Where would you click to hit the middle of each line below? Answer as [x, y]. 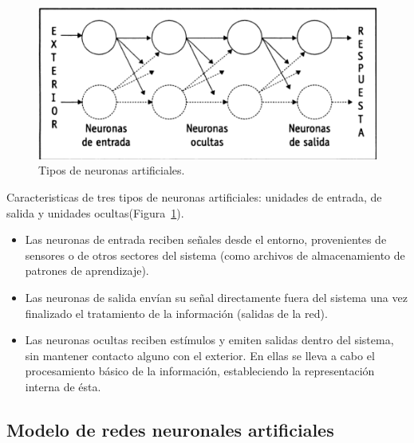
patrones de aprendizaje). [87, 271]
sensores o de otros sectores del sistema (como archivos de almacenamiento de [215, 255]
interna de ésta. [63, 386]
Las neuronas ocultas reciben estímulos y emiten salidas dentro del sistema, [209, 340]
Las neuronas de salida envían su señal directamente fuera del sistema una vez [216, 297]
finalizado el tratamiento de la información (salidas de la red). [176, 313]
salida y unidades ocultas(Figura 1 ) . [95, 212]
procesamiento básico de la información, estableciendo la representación [200, 371]
